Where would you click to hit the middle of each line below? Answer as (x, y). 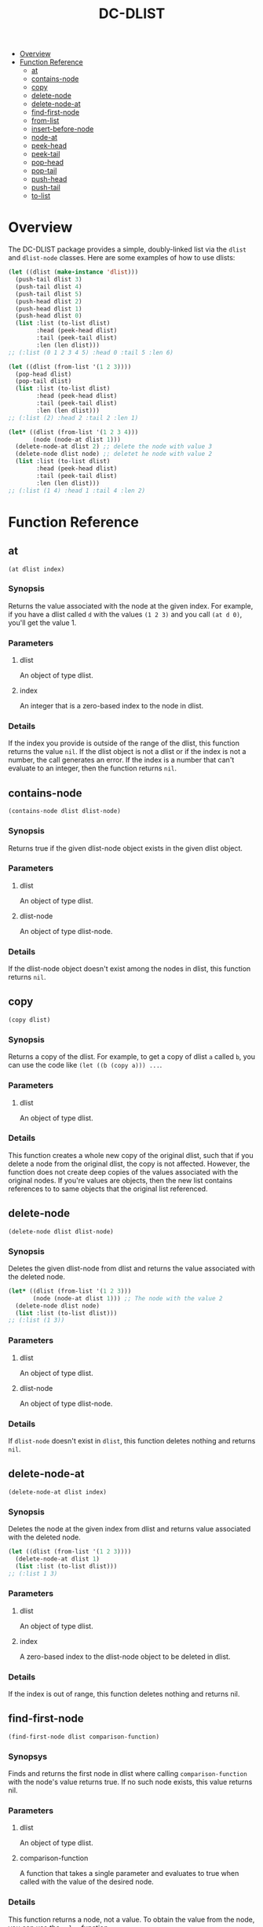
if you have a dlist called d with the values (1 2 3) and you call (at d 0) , (125, 614)
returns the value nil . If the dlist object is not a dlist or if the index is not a (127, 752)
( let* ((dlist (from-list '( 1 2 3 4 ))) (73, 432)
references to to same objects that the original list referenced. (108, 1189)
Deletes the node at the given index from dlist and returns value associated (130, 1528)
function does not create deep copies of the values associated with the (123, 1171)
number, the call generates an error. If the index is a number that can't (121, 760)
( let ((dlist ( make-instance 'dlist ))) (73, 272)
